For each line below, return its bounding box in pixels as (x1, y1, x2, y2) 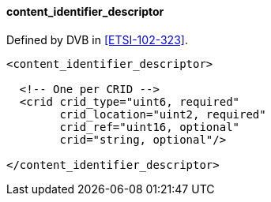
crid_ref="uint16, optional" (59, 120, 240, 133)
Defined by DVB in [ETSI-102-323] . (6, 32, 188, 47)
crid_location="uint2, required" (59, 107, 266, 121)
